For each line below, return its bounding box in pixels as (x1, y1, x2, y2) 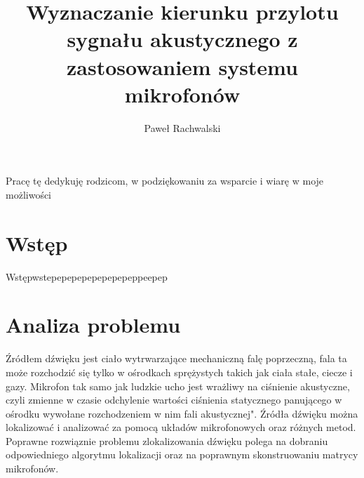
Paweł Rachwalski (144, 120, 221, 135)
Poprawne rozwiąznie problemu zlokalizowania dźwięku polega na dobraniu (6, 433, 328, 448)
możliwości (6, 187, 52, 201)
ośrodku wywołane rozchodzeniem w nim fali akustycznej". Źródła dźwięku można (6, 406, 358, 420)
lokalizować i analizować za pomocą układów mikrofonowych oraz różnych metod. (6, 420, 356, 434)
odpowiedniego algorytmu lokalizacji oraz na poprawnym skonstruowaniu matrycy (6, 447, 358, 462)
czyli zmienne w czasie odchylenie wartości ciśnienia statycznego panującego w (6, 392, 342, 407)
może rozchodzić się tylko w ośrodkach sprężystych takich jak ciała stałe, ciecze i (6, 364, 353, 379)
